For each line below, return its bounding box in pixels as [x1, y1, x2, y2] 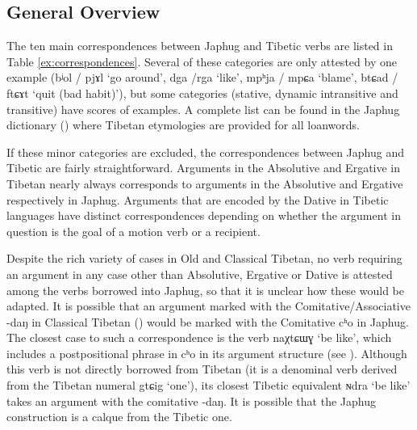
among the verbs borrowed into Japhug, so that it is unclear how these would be [6, 281, 404, 298]
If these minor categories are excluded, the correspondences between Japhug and [6, 143, 404, 160]
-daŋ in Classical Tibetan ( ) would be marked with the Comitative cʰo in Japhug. [6, 313, 409, 330]
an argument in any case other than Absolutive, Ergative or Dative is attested [6, 265, 393, 282]
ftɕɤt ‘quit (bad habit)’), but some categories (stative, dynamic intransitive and [6, 84, 398, 101]
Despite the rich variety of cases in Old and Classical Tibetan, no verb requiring [6, 250, 402, 267]
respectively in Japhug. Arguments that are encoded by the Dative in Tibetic [6, 191, 389, 208]
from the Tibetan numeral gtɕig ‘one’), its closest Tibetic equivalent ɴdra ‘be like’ [6, 377, 411, 394]
